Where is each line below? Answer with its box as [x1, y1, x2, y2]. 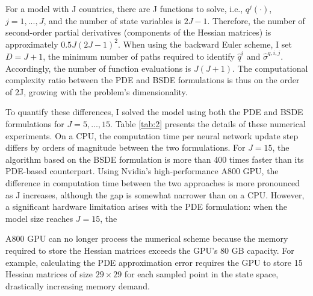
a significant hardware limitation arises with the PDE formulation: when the [5, 200, 288, 213]
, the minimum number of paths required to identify [43, 50, 235, 63]
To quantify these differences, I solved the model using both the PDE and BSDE [5, 105, 303, 118]
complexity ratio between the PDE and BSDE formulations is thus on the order [5, 74, 300, 86]
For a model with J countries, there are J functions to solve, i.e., [5, 2, 243, 14]
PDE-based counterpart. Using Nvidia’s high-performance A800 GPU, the [5, 165, 279, 177]
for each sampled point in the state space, [124, 268, 279, 280]
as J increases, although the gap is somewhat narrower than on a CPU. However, [5, 188, 305, 201]
